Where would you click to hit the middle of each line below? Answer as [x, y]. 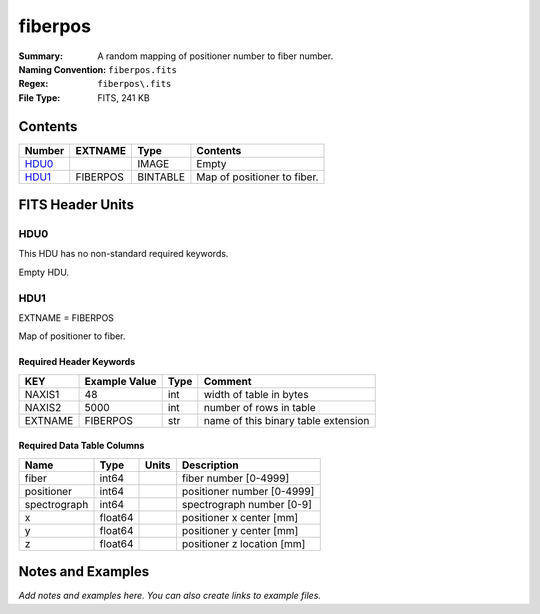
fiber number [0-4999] [235, 478]
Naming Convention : [62, 69]
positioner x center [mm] [240, 517]
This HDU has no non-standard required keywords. [123, 254]
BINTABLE [160, 177]
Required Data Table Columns [81, 446]
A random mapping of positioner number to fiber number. [215, 56]
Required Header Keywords [77, 362]
